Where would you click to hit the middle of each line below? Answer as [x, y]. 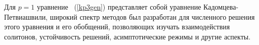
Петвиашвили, [26, 16]
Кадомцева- [221, 7]
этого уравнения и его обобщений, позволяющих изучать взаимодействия [117, 27]
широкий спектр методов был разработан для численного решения [152, 16]
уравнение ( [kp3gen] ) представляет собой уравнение [119, 7]
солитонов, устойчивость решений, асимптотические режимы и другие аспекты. [127, 36]
